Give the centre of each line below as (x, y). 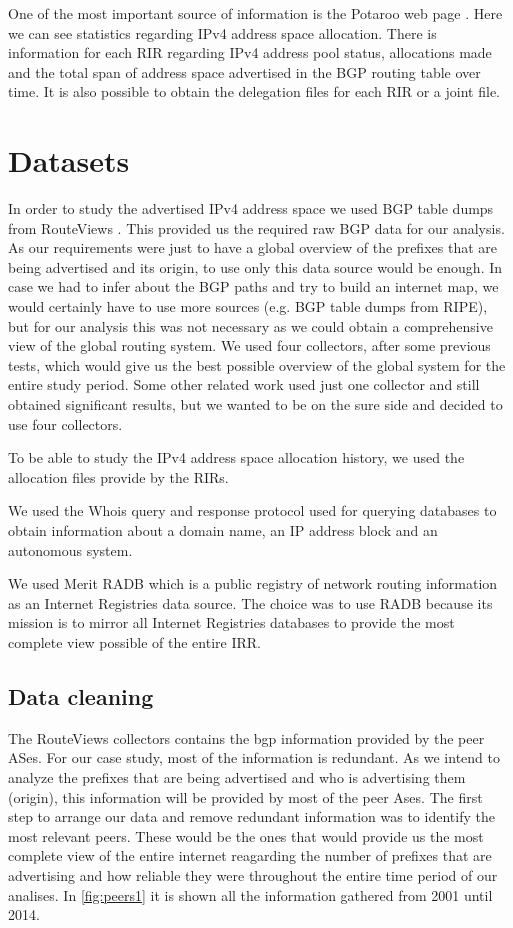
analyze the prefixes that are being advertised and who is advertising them (237, 776)
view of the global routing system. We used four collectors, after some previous (249, 345)
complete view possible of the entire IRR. (134, 641)
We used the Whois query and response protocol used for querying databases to (252, 510)
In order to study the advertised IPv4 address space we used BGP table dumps (251, 208)
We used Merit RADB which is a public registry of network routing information (253, 583)
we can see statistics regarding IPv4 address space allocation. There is (222, 32)
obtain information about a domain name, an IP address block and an (223, 530)
